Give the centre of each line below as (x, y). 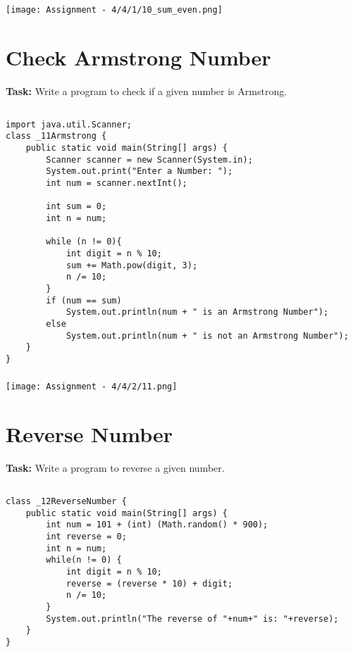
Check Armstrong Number (138, 57)
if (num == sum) (84, 300)
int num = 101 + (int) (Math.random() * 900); (157, 525)
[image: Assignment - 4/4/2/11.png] (92, 387)
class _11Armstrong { (56, 136)
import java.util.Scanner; (69, 124)
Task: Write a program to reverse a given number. (115, 468)
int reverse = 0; (86, 537)
